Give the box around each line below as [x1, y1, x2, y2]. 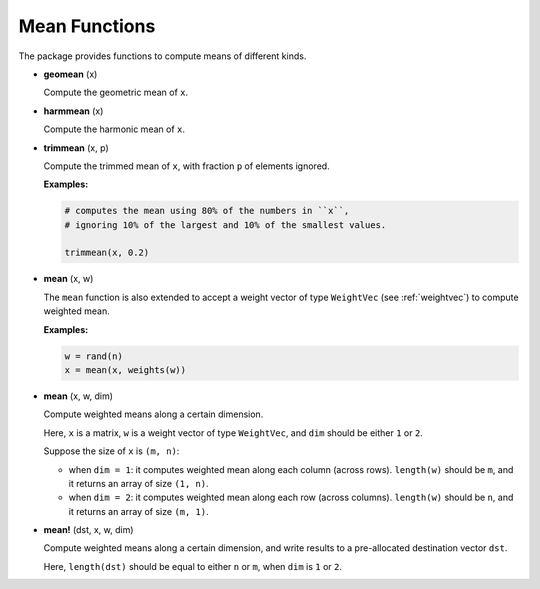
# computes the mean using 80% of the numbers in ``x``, [64, 205, 350, 217]
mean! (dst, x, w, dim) [43, 524, 134, 536]
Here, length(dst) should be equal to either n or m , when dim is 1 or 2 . [43, 560, 342, 572]
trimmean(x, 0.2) [64, 247, 150, 259]
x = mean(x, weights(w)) [64, 364, 187, 375]
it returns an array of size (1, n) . [68, 477, 209, 489]
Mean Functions [18, 15, 156, 37]
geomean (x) [43, 68, 98, 80]
